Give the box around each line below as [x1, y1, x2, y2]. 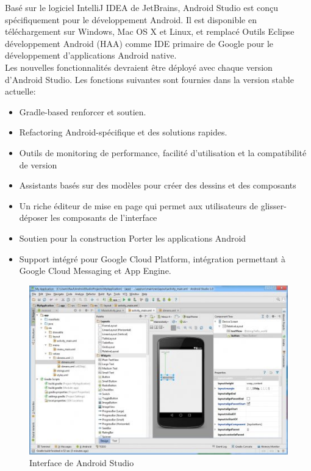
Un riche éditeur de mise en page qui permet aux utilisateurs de [19, 199, 258, 212]
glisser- [260, 199, 287, 212]
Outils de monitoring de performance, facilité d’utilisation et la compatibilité [19, 146, 307, 159]
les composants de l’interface [50, 211, 157, 224]
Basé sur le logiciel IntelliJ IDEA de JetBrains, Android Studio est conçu [5, 1, 279, 13]
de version [19, 158, 57, 171]
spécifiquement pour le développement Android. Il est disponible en [5, 13, 257, 26]
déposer [19, 211, 48, 224]
